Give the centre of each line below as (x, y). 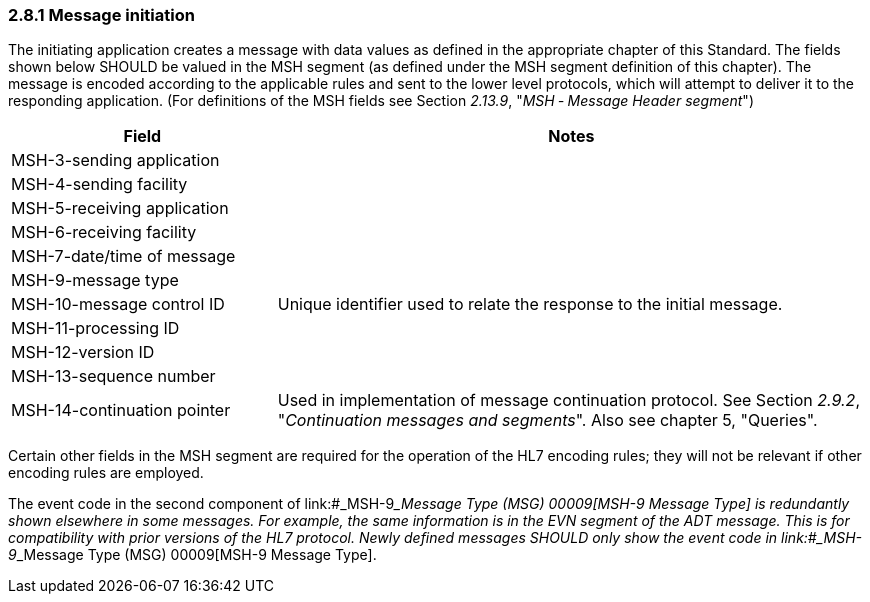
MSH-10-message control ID (118, 304)
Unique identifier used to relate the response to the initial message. (530, 304)
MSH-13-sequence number (113, 376)
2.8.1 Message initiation (101, 15)
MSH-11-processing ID (95, 328)
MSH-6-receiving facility (104, 232)
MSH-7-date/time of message (123, 256)
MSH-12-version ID (83, 352)
